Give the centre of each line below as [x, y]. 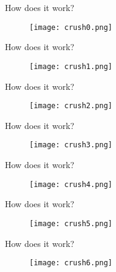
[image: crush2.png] [71, 106]
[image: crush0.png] [71, 27]
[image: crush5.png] [71, 223]
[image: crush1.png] [71, 66]
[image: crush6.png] [71, 263]
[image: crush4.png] [71, 184]
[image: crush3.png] [71, 145]
